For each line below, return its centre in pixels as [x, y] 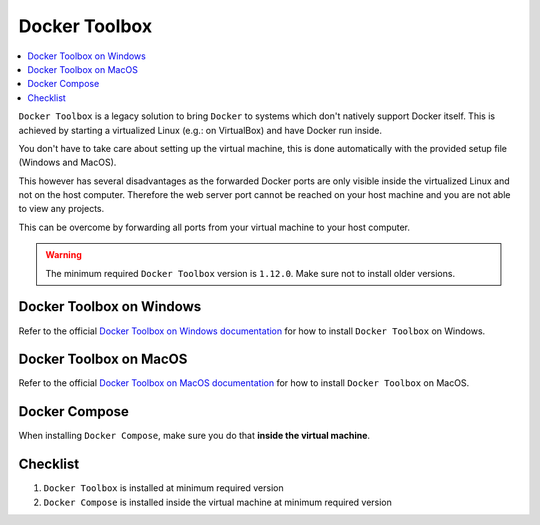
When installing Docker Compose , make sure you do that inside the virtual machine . [194, 436]
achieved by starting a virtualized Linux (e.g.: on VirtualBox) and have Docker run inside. [200, 130]
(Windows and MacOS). [67, 162]
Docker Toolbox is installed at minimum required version [163, 488]
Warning [63, 255]
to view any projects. [61, 209]
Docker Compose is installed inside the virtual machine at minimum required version [217, 502]
